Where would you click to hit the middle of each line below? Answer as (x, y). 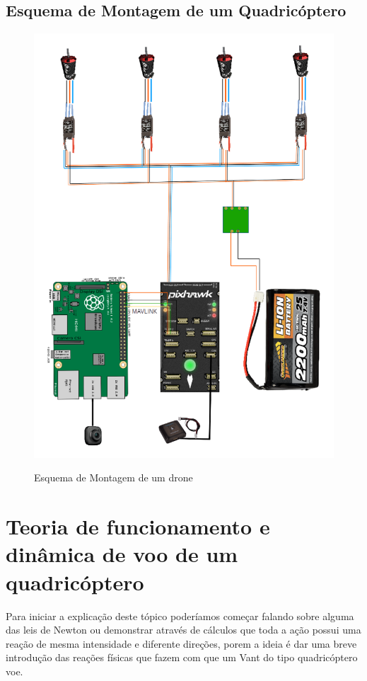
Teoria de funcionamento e (138, 526)
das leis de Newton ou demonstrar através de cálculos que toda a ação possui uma (183, 630)
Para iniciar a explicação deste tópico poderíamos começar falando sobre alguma (180, 616)
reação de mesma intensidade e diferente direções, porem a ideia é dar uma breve (181, 643)
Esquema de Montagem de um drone (113, 477)
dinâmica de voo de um (122, 554)
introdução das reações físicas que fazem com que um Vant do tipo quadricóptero (182, 657)
